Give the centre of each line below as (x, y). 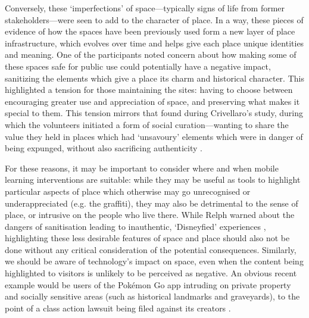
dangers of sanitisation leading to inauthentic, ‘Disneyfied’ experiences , (135, 226)
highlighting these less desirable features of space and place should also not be (147, 238)
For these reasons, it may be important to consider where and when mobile (142, 168)
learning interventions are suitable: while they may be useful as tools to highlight (153, 180)
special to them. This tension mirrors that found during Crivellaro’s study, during (154, 113)
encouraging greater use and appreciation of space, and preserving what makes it (152, 101)
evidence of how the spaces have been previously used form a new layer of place (150, 31)
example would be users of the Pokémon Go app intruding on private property (148, 284)
